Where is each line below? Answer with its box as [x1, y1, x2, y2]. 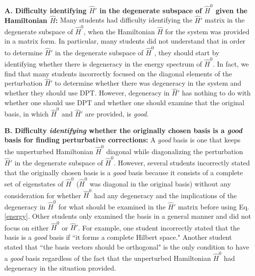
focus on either [4, 222, 49, 232]
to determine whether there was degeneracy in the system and [54, 78, 242, 88]
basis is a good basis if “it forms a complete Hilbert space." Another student [4, 232, 232, 242]
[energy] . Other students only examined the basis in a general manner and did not [4, 211, 251, 221]
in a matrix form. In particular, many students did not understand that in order [4, 36, 246, 46]
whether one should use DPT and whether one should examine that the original [4, 97, 245, 107]
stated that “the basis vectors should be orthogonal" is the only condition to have [4, 241, 249, 252]
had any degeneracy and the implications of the [94, 190, 237, 200]
